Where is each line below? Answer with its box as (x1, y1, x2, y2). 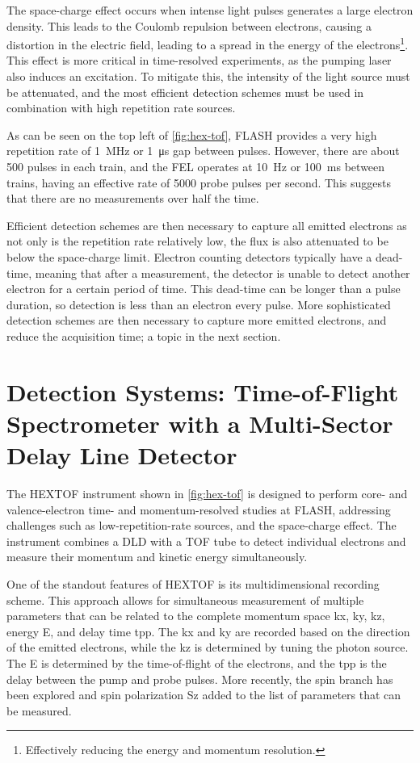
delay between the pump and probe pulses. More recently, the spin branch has (6, 670, 393, 687)
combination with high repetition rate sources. (6, 99, 236, 116)
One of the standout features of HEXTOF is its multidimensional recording (6, 576, 380, 592)
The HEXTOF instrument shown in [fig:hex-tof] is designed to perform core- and (6, 485, 408, 502)
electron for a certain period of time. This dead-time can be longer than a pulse (6, 280, 401, 297)
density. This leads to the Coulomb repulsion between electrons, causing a (6, 17, 372, 34)
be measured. (6, 702, 72, 719)
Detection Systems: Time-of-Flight (6, 375, 399, 408)
